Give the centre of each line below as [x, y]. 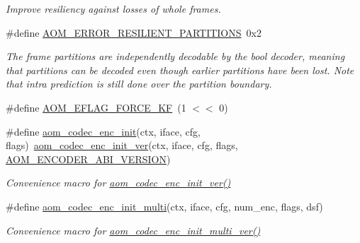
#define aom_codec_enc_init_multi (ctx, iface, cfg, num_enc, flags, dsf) [164, 206]
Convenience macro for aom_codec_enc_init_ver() [118, 183]
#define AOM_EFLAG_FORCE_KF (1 [96, 107]
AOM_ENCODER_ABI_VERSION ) [88, 159]
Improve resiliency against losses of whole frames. [113, 8]
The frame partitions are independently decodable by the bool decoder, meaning [175, 56]
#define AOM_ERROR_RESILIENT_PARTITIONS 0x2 [134, 32]
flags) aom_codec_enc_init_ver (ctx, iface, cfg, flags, [122, 145]
